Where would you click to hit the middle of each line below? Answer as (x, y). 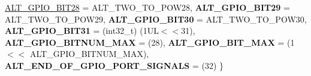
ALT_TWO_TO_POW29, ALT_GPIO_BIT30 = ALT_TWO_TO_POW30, (156, 19)
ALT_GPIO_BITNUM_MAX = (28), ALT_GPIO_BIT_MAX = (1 (150, 42)
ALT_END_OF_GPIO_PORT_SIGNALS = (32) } (114, 65)
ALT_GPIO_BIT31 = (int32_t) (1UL (82, 31)
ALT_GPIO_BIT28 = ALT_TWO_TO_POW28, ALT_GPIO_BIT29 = (147, 7)
